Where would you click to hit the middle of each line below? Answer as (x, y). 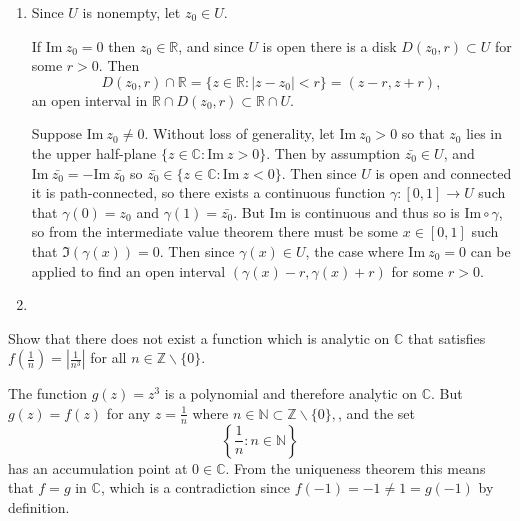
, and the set (376, 412)
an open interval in (89, 99)
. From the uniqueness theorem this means (355, 467)
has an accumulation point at (98, 467)
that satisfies (447, 337)
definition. (39, 506)
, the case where (354, 250)
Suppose (57, 133)
